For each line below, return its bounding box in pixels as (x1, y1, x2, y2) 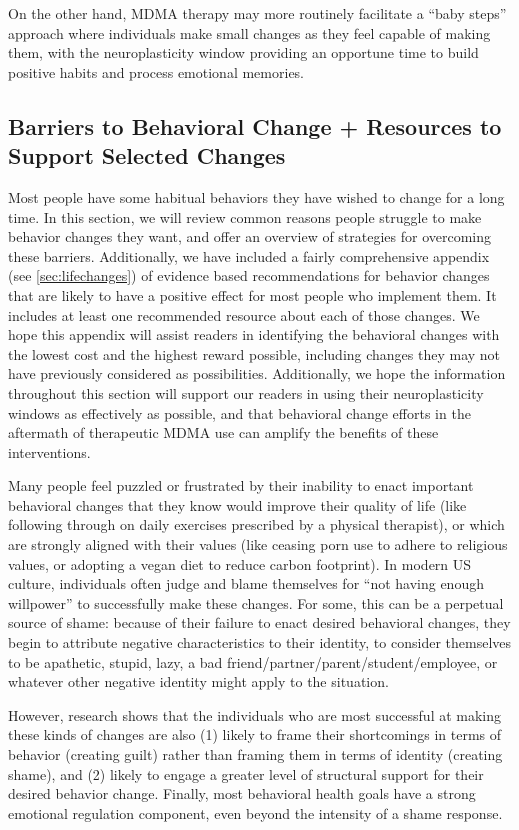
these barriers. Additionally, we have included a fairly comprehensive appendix (8, 245, 490, 266)
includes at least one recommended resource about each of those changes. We (8, 304, 480, 325)
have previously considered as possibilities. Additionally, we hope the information (8, 363, 506, 384)
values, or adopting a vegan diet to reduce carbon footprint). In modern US (8, 553, 472, 574)
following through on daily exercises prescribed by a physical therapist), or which (8, 514, 505, 535)
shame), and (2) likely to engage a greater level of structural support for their (8, 763, 484, 784)
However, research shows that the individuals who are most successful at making (8, 704, 502, 725)
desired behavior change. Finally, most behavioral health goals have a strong (8, 783, 476, 804)
